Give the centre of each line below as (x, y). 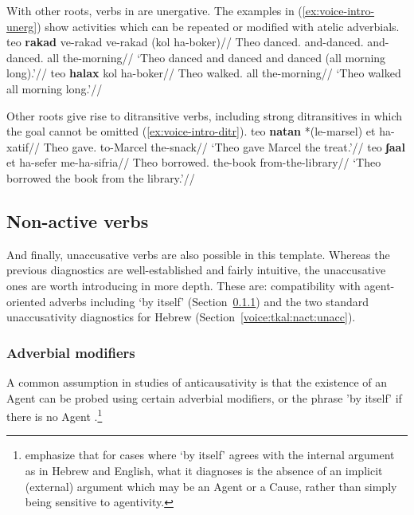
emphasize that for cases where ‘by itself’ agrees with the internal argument (210, 455)
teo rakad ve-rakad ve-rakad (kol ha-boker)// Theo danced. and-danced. (185, 42)
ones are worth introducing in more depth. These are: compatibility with (184, 285)
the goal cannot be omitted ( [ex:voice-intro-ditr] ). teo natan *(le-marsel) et (191, 131)
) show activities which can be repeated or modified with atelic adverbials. (218, 26)
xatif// (23, 146)
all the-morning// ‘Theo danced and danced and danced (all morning (217, 57)
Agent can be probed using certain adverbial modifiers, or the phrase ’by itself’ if (204, 397)
